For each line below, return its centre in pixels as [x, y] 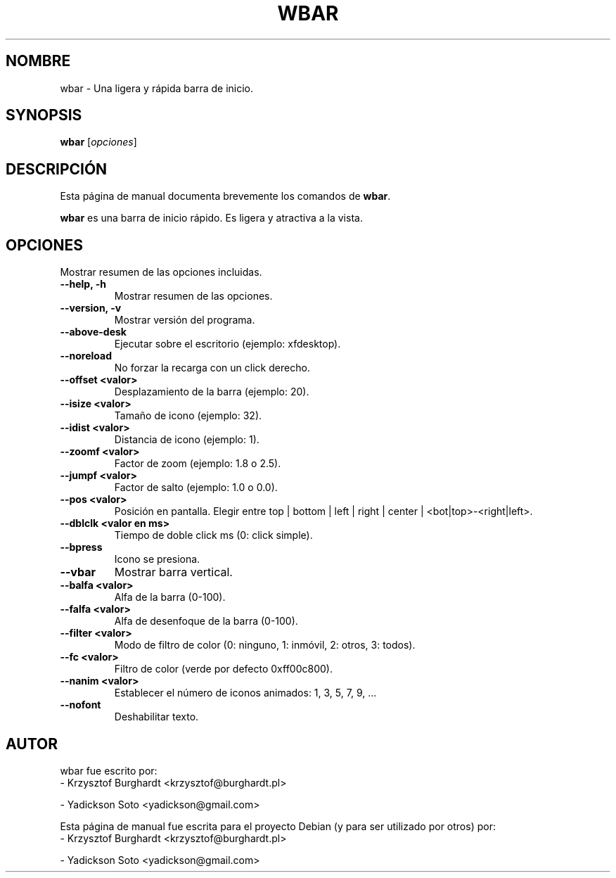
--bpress [81, 547]
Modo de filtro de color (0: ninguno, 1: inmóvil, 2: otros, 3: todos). [265, 645]
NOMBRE [38, 61]
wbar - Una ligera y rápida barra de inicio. [157, 88]
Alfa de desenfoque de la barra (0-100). [206, 621]
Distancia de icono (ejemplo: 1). [187, 440]
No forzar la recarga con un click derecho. [212, 368]
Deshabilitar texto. [156, 717]
